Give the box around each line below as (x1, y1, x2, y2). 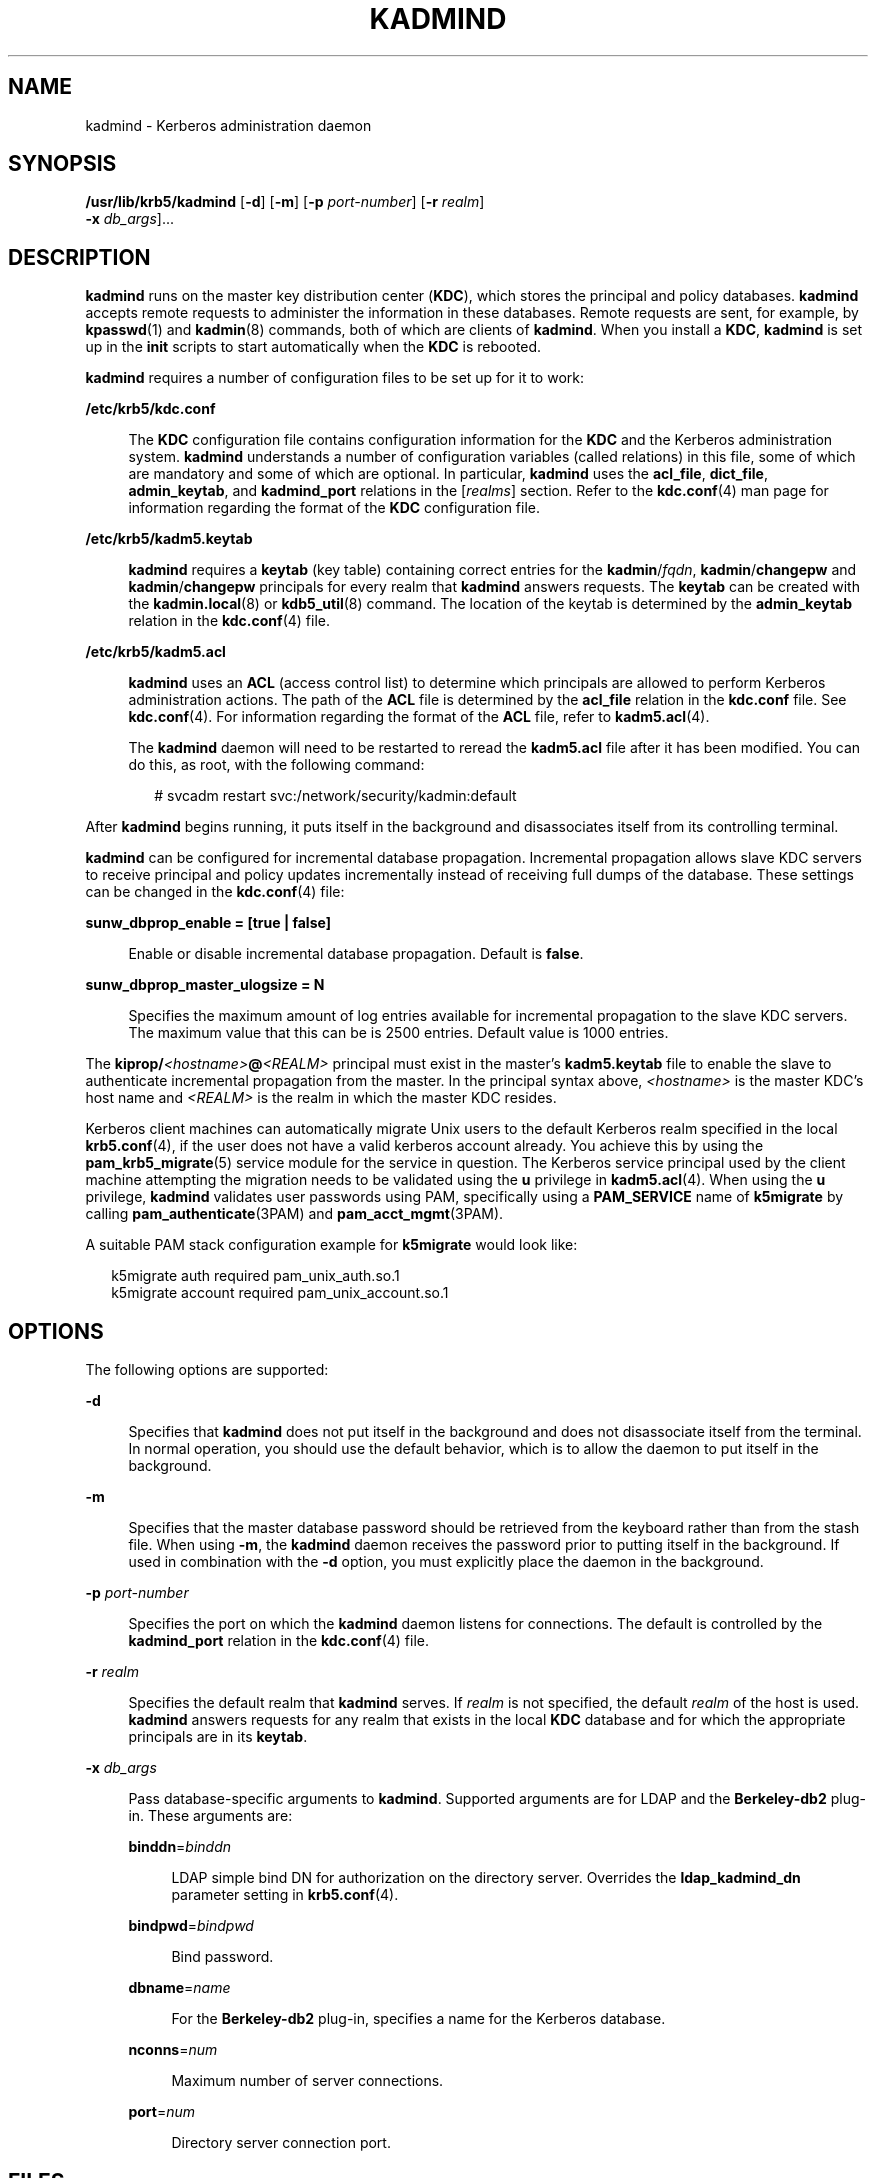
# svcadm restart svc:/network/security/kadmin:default (154, 787, 517, 805)
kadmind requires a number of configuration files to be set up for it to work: (85, 369, 584, 387)
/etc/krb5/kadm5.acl (85, 643, 226, 661)
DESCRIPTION (8, 244, 151, 270)
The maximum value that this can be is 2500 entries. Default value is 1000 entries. (128, 1024, 669, 1042)
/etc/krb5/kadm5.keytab (85, 530, 253, 548)
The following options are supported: (85, 1361, 329, 1379)
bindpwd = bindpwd (128, 1917, 254, 1935)
